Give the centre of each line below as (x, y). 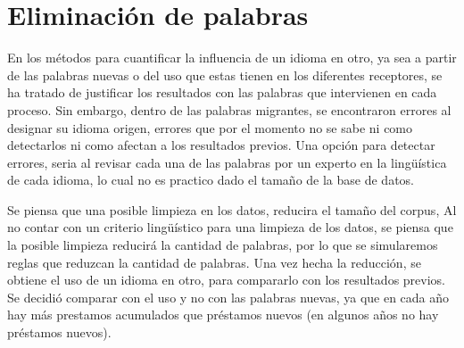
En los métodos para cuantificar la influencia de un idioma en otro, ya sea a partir (232, 58)
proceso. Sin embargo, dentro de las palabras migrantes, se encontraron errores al (229, 109)
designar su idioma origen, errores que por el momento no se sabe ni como (210, 127)
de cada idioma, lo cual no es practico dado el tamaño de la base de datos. (211, 180)
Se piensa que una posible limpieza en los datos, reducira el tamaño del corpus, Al (232, 209)
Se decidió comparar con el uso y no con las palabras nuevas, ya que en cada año (228, 297)
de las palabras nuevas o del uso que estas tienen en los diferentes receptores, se (225, 75)
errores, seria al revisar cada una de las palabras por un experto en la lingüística (227, 162)
